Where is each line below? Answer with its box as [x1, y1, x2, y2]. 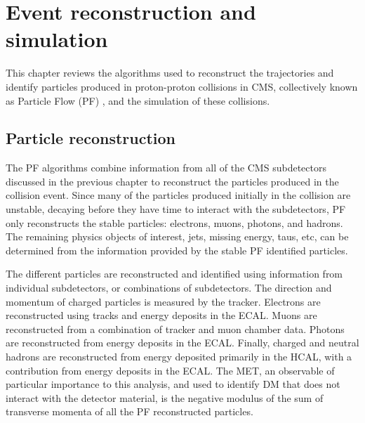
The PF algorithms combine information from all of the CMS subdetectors [6, 160, 326, 175]
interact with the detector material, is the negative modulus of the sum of [6, 390, 324, 405]
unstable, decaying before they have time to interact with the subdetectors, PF [6, 202, 346, 216]
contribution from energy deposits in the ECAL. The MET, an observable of [6, 363, 335, 377]
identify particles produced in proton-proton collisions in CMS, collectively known [6, 79, 358, 93]
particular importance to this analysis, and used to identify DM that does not [6, 377, 340, 391]
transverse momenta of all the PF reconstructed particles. [6, 404, 253, 419]
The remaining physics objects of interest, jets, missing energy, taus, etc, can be [6, 229, 349, 244]
